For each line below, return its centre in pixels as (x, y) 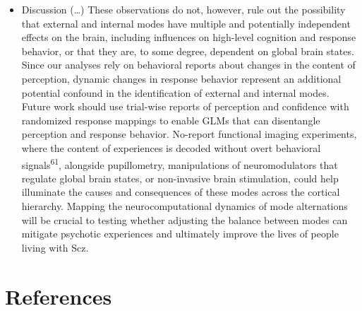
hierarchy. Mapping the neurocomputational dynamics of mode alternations (185, 205)
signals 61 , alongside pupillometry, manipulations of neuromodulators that (180, 163)
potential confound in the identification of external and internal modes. (175, 92)
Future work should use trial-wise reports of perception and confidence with (185, 106)
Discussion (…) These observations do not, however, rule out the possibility (183, 9)
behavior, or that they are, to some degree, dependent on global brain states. (188, 51)
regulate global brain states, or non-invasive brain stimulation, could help (180, 178)
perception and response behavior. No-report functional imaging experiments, (189, 134)
